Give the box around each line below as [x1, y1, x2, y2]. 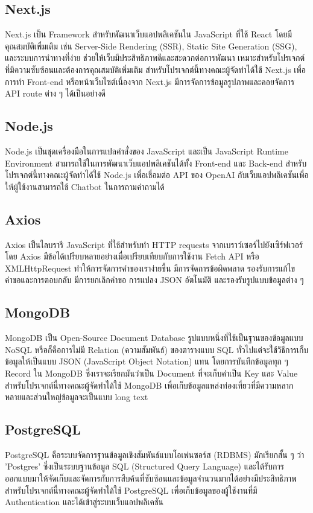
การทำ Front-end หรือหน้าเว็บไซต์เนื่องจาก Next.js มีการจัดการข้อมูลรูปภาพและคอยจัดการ [5, 75, 295, 88]
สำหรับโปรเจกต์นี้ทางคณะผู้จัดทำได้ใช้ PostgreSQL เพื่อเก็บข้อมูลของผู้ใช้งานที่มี [5, 483, 258, 496]
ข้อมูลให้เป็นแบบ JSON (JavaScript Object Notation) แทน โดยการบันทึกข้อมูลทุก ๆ [5, 355, 288, 368]
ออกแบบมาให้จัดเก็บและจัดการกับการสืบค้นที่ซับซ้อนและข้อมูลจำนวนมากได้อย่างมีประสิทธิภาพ [5, 472, 297, 485]
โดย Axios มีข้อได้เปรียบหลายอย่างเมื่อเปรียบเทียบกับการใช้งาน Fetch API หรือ [5, 250, 259, 263]
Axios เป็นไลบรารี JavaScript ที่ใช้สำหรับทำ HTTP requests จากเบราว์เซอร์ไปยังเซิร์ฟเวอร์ [5, 238, 303, 250]
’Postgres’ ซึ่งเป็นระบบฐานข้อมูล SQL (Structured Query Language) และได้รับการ [5, 460, 285, 473]
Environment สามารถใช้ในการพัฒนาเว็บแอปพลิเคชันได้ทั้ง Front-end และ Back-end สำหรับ [5, 156, 307, 169]
